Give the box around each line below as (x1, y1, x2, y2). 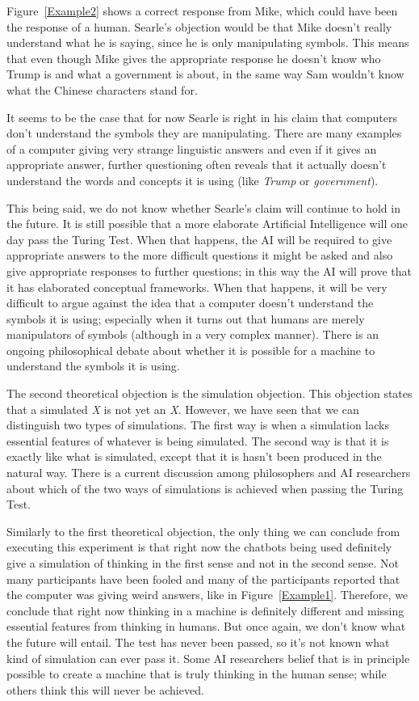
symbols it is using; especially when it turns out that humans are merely (6, 310, 365, 327)
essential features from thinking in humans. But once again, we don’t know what (6, 618, 406, 635)
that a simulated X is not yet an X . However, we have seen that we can (6, 400, 359, 417)
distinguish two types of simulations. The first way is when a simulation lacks (6, 416, 389, 433)
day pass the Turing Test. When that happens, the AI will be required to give (6, 230, 392, 247)
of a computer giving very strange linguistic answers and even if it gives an (6, 140, 377, 157)
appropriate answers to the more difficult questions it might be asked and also (6, 247, 393, 264)
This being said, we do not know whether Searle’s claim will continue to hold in (6, 199, 400, 216)
